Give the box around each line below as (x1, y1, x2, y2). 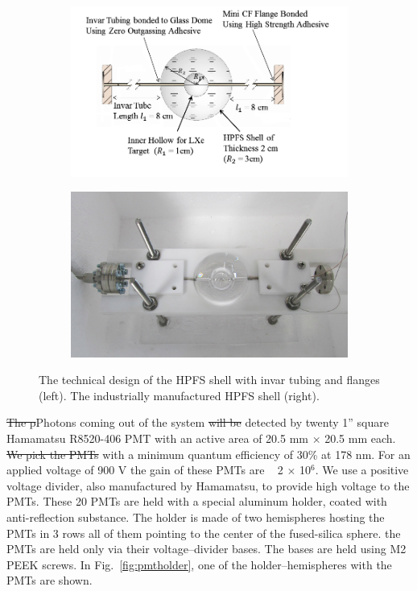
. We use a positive (315, 461, 409, 478)
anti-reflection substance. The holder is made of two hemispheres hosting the (6, 508, 385, 525)
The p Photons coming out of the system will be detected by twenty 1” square (6, 414, 389, 431)
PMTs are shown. (6, 572, 93, 589)
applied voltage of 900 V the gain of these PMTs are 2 (6, 461, 283, 478)
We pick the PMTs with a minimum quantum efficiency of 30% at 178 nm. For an (6, 445, 411, 462)
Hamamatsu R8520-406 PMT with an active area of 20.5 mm (6, 430, 308, 446)
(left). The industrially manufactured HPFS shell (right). (39, 386, 320, 403)
